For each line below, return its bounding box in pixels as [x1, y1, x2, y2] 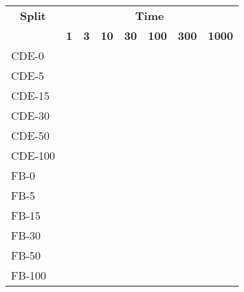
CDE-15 [11, 87, 50, 103]
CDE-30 [11, 107, 50, 123]
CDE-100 [11, 147, 56, 163]
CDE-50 [11, 127, 50, 143]
